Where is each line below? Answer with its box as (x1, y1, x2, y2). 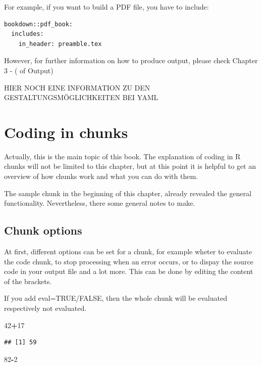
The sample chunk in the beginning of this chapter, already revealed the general (4, 188, 251, 198)
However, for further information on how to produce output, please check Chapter (4, 55, 258, 66)
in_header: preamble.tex (18, 40, 102, 48)
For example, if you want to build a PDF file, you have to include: (4, 2, 209, 12)
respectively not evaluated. (4, 303, 87, 313)
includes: (11, 30, 44, 38)
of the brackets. (4, 276, 52, 286)
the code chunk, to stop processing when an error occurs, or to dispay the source (4, 256, 253, 266)
